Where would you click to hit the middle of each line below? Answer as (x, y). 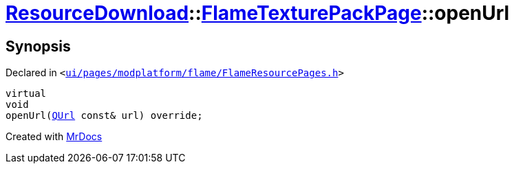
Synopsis (38, 46)
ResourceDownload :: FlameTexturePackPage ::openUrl (258, 13)
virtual (26, 94)
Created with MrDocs (54, 137)
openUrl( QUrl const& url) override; (104, 116)
